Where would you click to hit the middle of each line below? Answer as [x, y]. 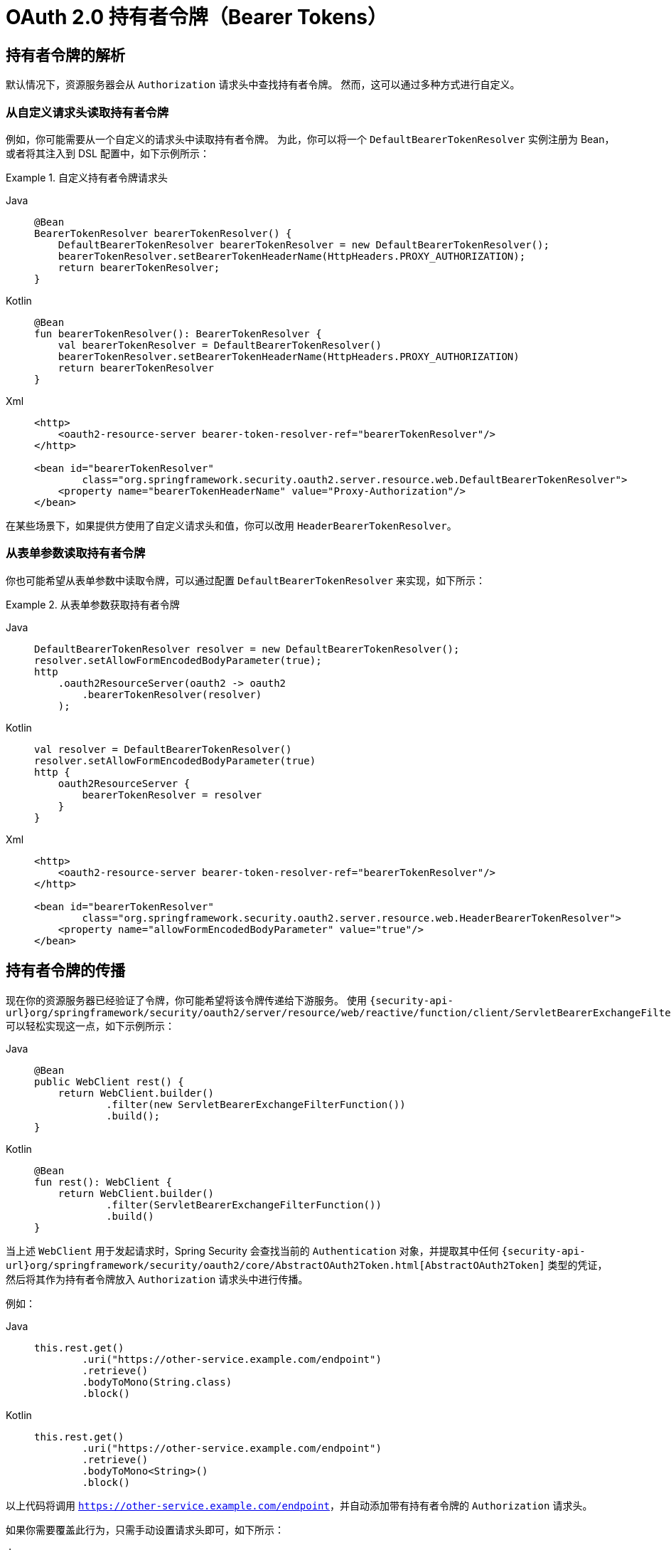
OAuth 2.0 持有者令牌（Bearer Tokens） [197, 17]
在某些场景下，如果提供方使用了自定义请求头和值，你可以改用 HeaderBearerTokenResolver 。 [231, 525]
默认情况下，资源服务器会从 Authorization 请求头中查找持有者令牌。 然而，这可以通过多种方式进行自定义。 [263, 85]
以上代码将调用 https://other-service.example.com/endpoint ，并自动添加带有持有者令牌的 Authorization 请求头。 [299, 1505]
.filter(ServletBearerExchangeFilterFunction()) [244, 1204]
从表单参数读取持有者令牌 [76, 553]
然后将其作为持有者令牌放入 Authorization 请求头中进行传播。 [157, 1279]
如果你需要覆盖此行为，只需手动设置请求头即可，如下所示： [145, 1529]
